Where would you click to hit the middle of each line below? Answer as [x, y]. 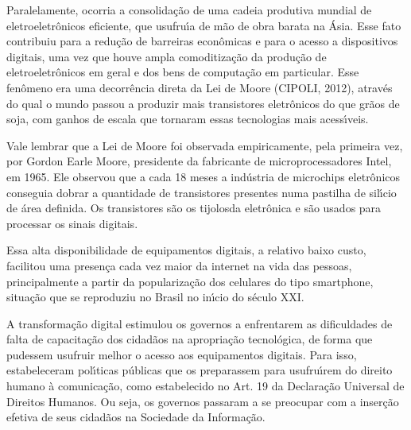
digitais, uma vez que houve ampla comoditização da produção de [167, 56]
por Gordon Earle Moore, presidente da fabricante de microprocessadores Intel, [199, 161]
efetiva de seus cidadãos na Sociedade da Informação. [136, 417]
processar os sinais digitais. [72, 223]
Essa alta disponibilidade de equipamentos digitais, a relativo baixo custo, [186, 250]
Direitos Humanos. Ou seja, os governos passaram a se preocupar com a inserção [203, 401]
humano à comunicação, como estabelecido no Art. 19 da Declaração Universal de [205, 386]
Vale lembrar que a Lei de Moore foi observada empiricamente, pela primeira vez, [205, 145]
